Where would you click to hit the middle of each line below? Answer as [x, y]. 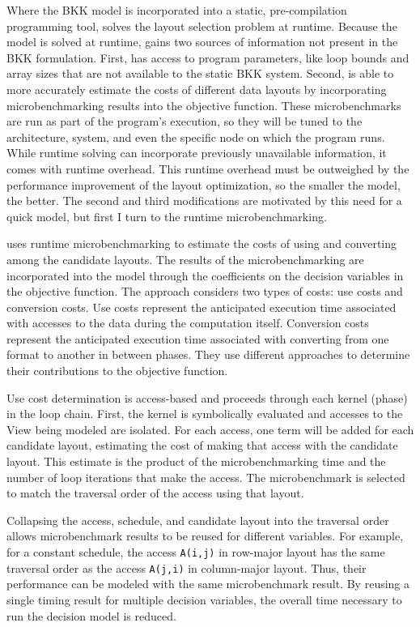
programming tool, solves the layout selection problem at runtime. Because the [202, 26]
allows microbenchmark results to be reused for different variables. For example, [205, 536]
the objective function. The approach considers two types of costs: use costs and [205, 291]
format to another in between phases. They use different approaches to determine [208, 354]
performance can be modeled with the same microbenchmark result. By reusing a [208, 584]
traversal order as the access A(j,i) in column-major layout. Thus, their [187, 567]
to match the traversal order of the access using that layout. [155, 493]
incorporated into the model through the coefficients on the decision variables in [205, 275]
